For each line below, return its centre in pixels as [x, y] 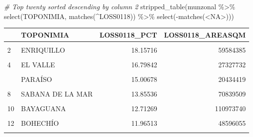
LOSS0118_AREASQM [205, 34]
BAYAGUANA [43, 108]
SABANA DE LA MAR [57, 94]
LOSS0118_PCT [128, 34]
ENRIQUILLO [43, 49]
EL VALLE [38, 64]
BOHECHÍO [40, 123]
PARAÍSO [37, 79]
